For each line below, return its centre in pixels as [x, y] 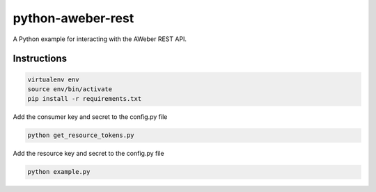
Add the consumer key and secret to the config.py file [90, 117]
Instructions [40, 59]
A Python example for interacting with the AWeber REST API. [100, 39]
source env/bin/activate [70, 89]
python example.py [59, 172]
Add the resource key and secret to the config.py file [88, 154]
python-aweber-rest [73, 18]
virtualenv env [53, 79]
